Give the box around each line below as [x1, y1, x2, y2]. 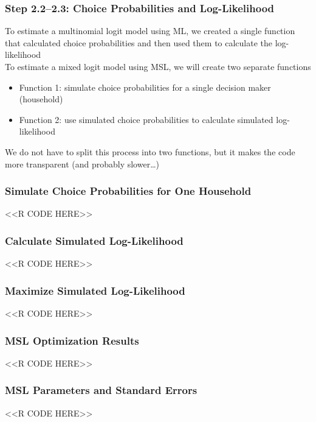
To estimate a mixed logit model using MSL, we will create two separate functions [5, 60, 311, 72]
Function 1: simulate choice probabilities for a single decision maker [19, 80, 271, 93]
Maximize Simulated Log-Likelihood [5, 283, 185, 298]
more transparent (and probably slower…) [5, 157, 159, 170]
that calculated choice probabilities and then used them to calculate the [5, 36, 273, 49]
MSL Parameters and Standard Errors [5, 382, 197, 398]
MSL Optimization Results [5, 332, 139, 348]
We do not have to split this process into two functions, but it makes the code [5, 145, 295, 158]
